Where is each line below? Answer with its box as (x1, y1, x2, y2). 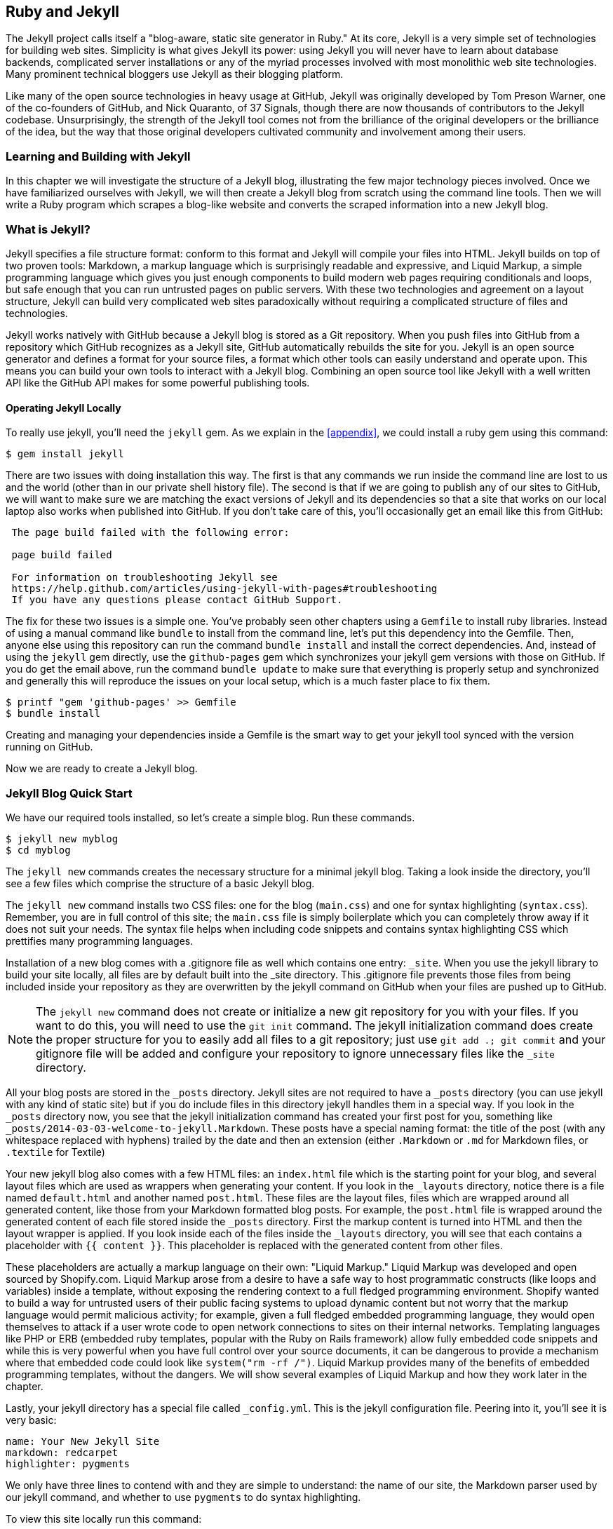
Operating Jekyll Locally (6, 401, 121, 414)
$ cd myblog (6, 844, 71, 856)
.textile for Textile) (6, 1145, 105, 1158)
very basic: (6, 1413, 57, 1426)
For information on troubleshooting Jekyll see (11, 572, 278, 584)
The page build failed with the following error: (11, 527, 290, 539)
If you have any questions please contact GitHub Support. (11, 594, 343, 606)
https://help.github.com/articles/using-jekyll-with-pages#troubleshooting (11, 583, 438, 595)
